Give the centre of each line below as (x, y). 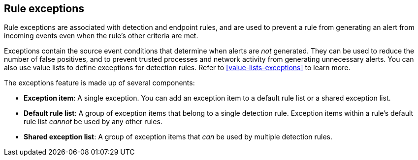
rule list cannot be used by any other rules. (93, 122)
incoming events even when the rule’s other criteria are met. (101, 36)
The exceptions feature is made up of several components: (99, 83)
